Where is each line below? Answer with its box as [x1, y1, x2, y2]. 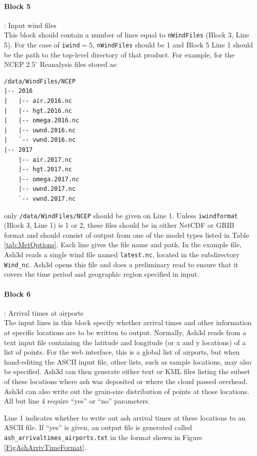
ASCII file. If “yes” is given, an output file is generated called [4, 422, 192, 433]
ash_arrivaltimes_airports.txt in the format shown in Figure [4, 432, 202, 442]
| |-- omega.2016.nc [4, 117, 79, 124]
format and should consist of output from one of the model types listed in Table [4, 229, 249, 240]
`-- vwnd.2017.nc [18, 195, 76, 203]
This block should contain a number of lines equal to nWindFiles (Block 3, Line [4, 29, 249, 40]
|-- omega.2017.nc [18, 175, 79, 183]
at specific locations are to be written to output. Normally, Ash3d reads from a [4, 327, 246, 337]
